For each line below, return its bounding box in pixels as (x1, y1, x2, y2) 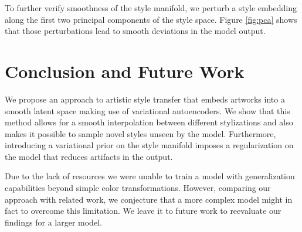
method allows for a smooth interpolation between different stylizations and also (5, 116, 293, 128)
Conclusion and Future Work (5, 59, 245, 83)
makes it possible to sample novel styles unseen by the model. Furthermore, (5, 127, 276, 139)
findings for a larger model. (5, 216, 102, 228)
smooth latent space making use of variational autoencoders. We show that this (5, 104, 290, 117)
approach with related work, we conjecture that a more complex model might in (5, 193, 293, 205)
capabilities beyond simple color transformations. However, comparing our (5, 182, 271, 194)
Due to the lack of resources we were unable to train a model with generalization (5, 170, 295, 182)
